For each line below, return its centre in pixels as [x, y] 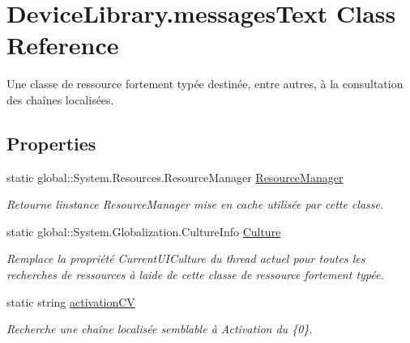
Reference [63, 45]
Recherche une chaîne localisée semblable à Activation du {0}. [160, 329]
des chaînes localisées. [60, 99]
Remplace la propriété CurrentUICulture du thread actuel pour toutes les [186, 258]
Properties [51, 143]
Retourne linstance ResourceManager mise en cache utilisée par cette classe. [195, 204]
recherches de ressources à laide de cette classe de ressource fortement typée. [195, 275]
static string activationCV [71, 301]
